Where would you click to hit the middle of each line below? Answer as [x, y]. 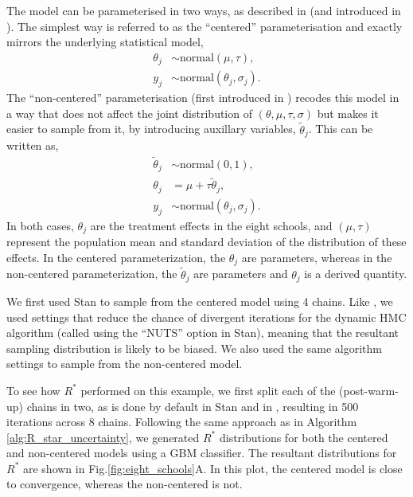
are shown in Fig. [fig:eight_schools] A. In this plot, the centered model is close [212, 468]
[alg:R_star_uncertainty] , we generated [103, 437]
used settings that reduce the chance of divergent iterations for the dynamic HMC [206, 317]
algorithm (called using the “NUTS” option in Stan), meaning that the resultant [203, 333]
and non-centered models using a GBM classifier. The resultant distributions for [202, 453]
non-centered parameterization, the [92, 274]
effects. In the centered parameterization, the [116, 257]
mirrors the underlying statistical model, [105, 42]
